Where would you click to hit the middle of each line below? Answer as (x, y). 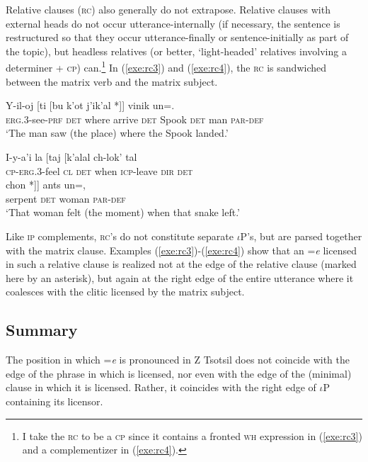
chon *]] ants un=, (46, 185)
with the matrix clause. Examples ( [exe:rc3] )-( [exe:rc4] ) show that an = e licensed (181, 250)
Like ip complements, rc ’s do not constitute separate (120, 236)
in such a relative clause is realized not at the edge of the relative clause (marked (181, 264)
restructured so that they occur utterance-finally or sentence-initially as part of (177, 37)
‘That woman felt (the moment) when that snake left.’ (123, 212)
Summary (42, 330)
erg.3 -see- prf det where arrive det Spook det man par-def (135, 119)
